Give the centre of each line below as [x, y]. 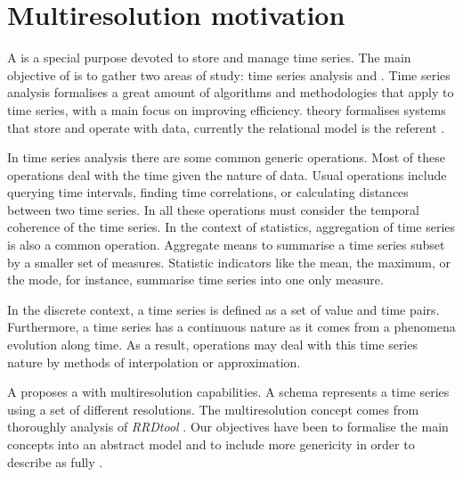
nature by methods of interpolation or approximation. [154, 362]
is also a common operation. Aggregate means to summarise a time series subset [226, 245]
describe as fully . [55, 461]
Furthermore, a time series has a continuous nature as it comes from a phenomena [231, 327]
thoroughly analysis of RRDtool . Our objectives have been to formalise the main [228, 427]
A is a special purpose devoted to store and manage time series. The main [209, 58]
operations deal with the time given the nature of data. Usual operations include [227, 174]
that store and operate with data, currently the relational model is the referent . [226, 127]
